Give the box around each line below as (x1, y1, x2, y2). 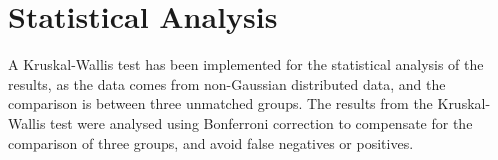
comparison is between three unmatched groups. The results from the (8, 93, 433, 114)
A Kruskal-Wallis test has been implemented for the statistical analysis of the (8, 54, 484, 75)
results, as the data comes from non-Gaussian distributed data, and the (8, 73, 446, 94)
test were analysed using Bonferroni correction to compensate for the (50, 112, 473, 133)
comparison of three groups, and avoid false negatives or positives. (8, 132, 414, 153)
